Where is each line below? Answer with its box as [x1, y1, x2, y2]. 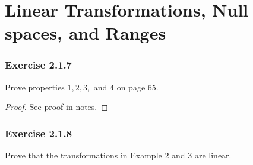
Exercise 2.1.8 [5, 125, 72, 140]
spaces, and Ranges [5, 21, 166, 45]
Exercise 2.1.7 [5, 57, 72, 72]
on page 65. [116, 80, 159, 93]
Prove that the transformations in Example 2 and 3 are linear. [5, 149, 232, 161]
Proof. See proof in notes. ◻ [5, 101, 108, 113]
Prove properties [5, 80, 65, 93]
